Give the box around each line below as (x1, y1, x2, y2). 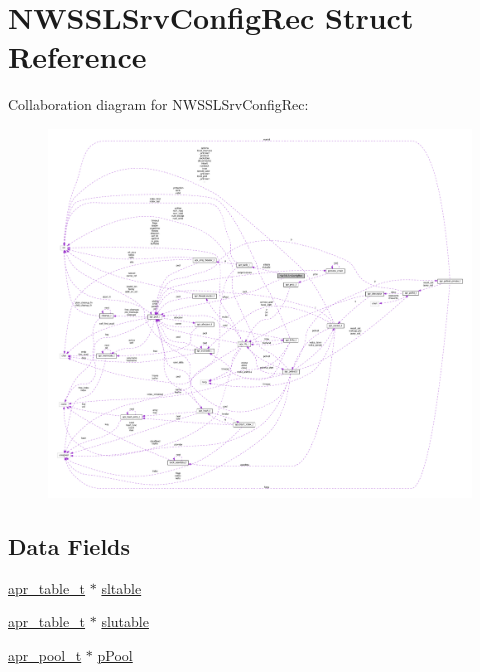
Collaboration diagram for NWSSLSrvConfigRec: (8, 94, 309, 115)
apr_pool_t (8, 644, 82, 665)
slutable (101, 611, 149, 632)
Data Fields (8, 530, 131, 561)
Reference (8, 36, 147, 77)
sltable (101, 577, 142, 598)
